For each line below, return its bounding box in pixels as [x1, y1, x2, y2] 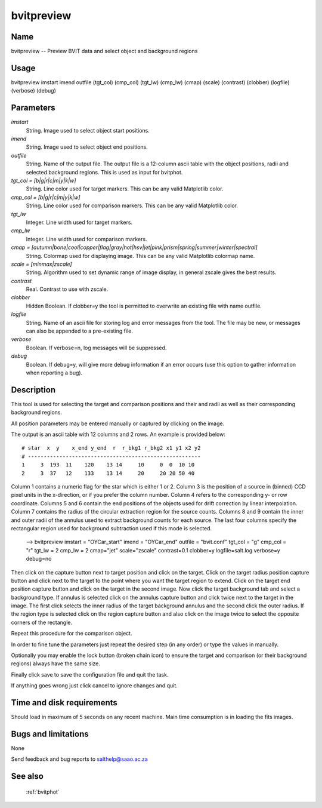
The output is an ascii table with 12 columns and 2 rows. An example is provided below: [11, 431, 226, 438]
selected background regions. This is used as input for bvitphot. [26, 168, 183, 176]
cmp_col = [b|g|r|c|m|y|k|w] [11, 193, 80, 201]
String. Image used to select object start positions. [26, 127, 150, 134]
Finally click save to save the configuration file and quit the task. [11, 671, 169, 678]
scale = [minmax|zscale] [11, 260, 72, 268]
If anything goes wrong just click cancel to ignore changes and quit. [11, 682, 178, 689]
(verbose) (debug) [11, 87, 56, 94]
